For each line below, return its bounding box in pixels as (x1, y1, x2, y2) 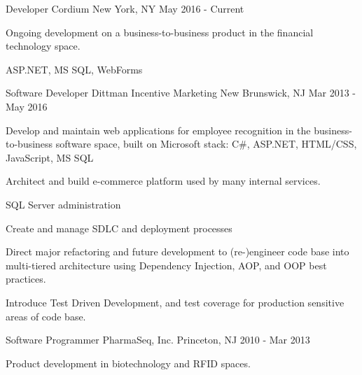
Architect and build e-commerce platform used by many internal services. (6, 174, 321, 188)
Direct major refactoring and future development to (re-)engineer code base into (6, 244, 349, 259)
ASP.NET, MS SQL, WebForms (6, 62, 143, 76)
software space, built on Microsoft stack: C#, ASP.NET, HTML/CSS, (55, 136, 357, 151)
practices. (6, 271, 46, 286)
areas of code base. (6, 309, 86, 323)
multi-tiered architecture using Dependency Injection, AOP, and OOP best (6, 257, 327, 272)
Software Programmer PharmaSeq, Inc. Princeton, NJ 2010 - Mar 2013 (6, 332, 310, 347)
